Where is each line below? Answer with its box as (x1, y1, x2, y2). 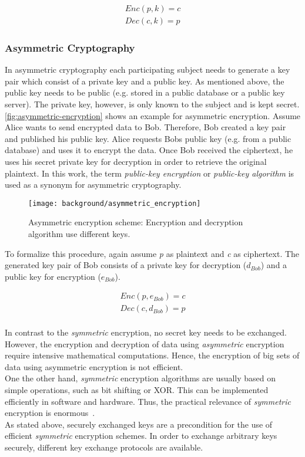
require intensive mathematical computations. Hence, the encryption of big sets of (5, 349, 300, 361)
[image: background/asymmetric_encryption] (28, 199, 201, 208)
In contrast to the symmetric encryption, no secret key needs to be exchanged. (5, 326, 287, 338)
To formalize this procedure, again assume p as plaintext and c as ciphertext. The (5, 247, 300, 259)
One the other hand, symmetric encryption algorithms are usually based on (5, 372, 276, 384)
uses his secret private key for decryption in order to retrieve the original (5, 155, 267, 168)
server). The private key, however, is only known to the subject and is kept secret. (5, 98, 300, 110)
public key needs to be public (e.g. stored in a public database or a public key (5, 86, 285, 99)
